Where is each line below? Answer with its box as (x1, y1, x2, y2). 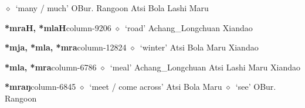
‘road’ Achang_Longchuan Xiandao (125, 21, 253, 33)
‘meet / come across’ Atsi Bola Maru (89, 80, 222, 93)
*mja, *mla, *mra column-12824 (5, 41, 127, 53)
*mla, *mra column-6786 (5, 60, 97, 73)
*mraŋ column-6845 (5, 80, 76, 93)
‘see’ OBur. (235, 80, 276, 93)
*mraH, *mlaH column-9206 (5, 21, 111, 33)
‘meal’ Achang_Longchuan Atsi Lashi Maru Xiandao (110, 60, 300, 73)
